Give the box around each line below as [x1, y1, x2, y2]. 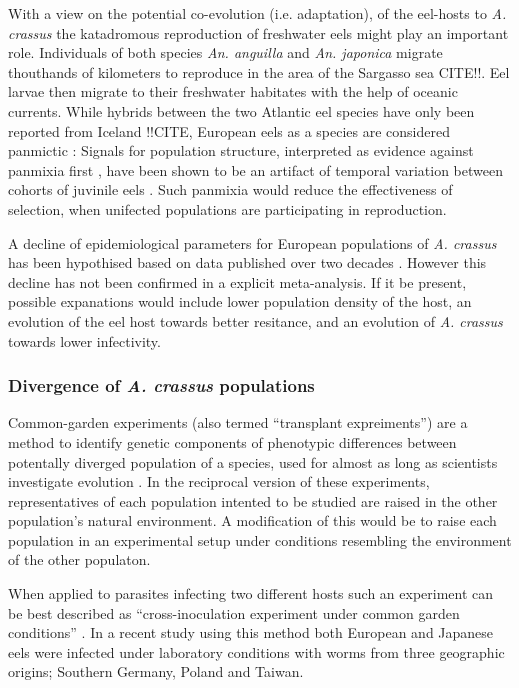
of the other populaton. [8, 549, 151, 570]
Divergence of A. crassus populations [8, 373, 315, 398]
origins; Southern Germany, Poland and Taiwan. [8, 661, 304, 682]
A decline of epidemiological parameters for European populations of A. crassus [8, 232, 497, 253]
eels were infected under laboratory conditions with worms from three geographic [8, 641, 505, 662]
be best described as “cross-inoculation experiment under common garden [8, 602, 460, 623]
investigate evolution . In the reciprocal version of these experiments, [8, 471, 430, 492]
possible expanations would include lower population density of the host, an [8, 291, 472, 312]
